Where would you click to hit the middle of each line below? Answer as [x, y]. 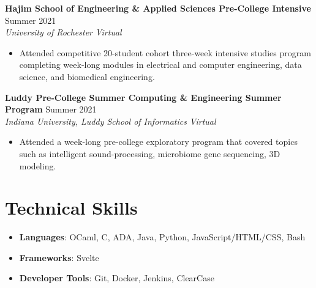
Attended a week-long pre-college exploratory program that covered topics [158, 142]
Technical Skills [71, 208]
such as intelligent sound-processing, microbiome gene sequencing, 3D [150, 153]
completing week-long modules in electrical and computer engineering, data [160, 65]
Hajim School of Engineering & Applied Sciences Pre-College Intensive [158, 8]
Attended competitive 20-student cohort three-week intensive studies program [165, 52]
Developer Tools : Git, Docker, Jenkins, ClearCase [117, 278]
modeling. [38, 165]
